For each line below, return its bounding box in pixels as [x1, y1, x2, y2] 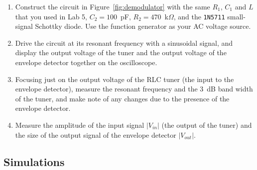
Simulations [3, 154, 65, 169]
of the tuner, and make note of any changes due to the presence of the [15, 93, 230, 103]
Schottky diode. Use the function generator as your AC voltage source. [35, 21, 251, 31]
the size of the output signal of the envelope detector [15, 129, 176, 140]
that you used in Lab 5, [15, 11, 87, 21]
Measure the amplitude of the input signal [15, 120, 144, 130]
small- [227, 11, 246, 21]
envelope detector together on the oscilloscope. [15, 57, 157, 68]
